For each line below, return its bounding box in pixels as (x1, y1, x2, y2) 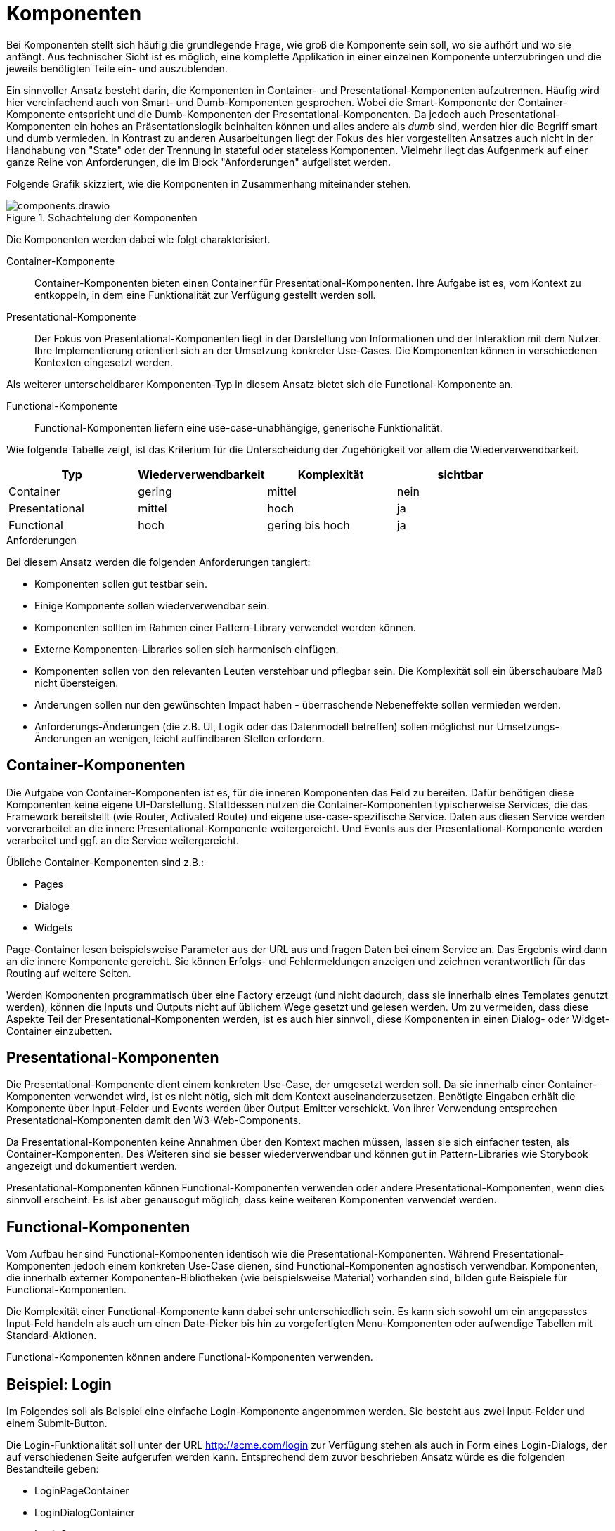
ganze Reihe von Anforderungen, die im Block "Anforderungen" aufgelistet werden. (6, 155, 391, 168)
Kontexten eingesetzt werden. (34, 356, 173, 368)
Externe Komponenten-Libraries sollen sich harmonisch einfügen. (34, 642, 339, 655)
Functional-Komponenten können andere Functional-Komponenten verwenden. (6, 1351, 373, 1364)
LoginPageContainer (34, 1485, 129, 1497)
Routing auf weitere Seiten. (6, 967, 131, 979)
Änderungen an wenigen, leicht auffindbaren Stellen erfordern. (34, 732, 325, 744)
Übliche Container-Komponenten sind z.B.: (6, 855, 205, 868)
